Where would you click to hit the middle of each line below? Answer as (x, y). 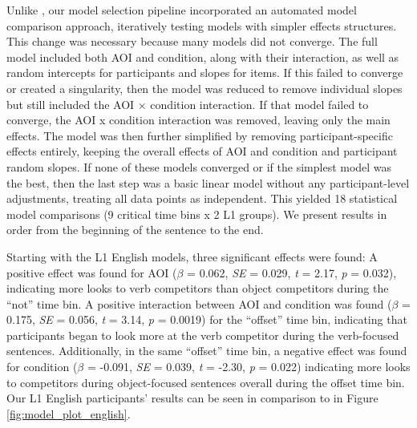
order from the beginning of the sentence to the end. (135, 230)
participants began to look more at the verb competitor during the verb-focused (203, 335)
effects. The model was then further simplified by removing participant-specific (200, 135)
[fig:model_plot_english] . (69, 413)
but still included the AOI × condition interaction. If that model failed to (188, 104)
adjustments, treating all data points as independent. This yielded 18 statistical (202, 198)
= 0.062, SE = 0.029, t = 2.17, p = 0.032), (292, 272)
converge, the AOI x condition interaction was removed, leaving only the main (198, 120)
